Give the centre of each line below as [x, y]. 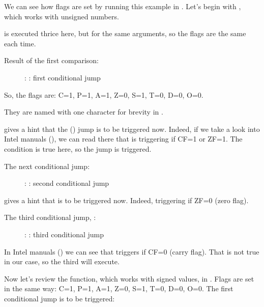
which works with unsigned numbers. [62, 16]
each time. [20, 43]
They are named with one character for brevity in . [84, 112]
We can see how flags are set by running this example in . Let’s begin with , [123, 6]
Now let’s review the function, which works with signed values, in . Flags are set [129, 278]
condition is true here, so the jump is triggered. [78, 148]
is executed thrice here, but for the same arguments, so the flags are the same [125, 33]
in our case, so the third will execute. [62, 261]
